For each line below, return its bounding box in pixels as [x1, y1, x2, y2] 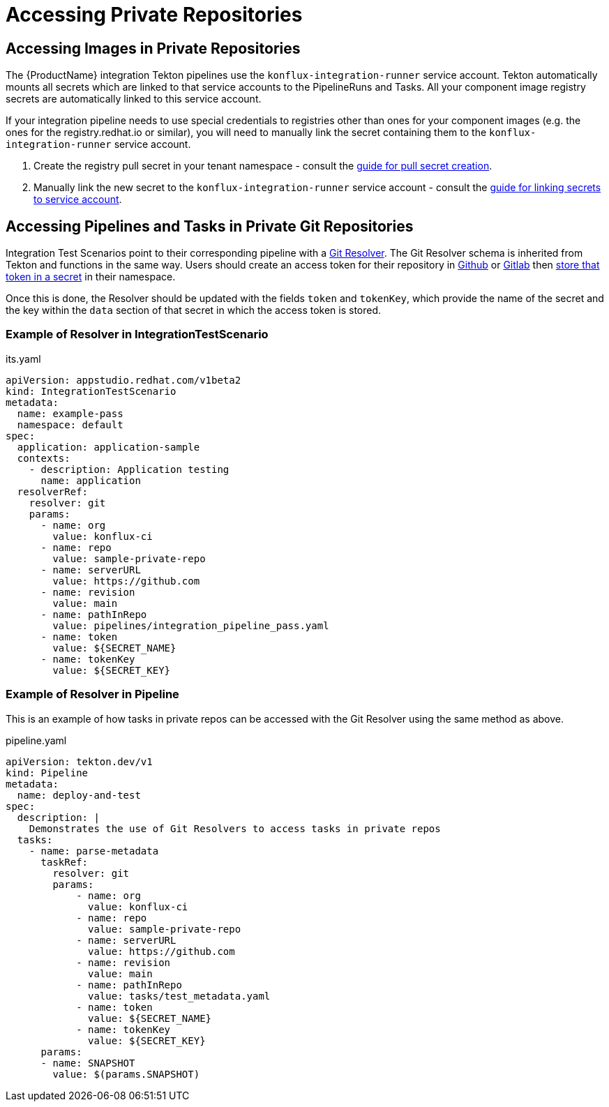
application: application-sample [17, 441, 200, 453]
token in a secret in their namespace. [6, 271, 176, 283]
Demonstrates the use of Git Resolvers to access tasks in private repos [29, 822, 441, 834]
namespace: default [17, 419, 123, 430]
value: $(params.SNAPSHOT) [52, 1068, 200, 1080]
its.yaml [6, 352, 41, 365]
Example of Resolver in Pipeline [6, 687, 179, 702]
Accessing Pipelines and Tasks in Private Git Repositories [6, 217, 414, 235]
